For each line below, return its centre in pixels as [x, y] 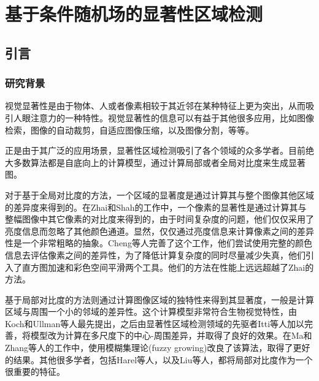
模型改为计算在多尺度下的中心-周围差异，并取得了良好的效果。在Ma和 [171, 335]
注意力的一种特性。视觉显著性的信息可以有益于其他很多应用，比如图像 [172, 117]
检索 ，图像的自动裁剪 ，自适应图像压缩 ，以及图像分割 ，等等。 [129, 130]
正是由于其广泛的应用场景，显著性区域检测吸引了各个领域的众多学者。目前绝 [159, 150]
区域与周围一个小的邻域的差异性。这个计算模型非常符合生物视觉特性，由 [151, 311]
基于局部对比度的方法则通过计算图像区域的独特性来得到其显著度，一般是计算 [159, 299]
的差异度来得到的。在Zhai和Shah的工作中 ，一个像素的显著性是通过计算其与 [156, 207]
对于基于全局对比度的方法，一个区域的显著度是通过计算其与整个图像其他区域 [159, 194]
